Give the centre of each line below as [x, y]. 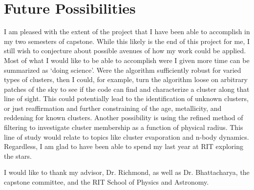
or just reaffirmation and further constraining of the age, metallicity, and [113, 108]
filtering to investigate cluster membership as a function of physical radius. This [124, 127]
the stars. [18, 156]
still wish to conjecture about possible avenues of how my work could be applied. [125, 51]
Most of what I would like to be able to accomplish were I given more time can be [127, 60]
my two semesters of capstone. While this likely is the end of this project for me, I [127, 41]
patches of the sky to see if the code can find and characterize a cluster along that [127, 89]
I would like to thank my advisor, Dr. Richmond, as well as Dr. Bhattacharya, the [127, 172]
